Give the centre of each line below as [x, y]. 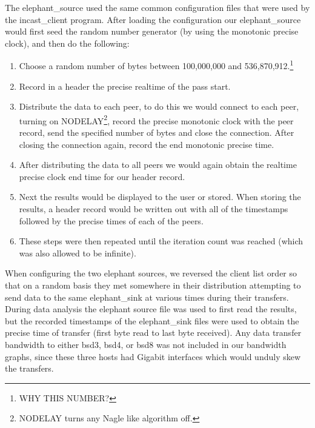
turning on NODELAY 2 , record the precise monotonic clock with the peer [156, 119]
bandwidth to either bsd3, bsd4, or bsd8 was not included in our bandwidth [146, 344]
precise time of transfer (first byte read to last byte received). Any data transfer [153, 333]
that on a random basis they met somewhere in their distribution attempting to [153, 285]
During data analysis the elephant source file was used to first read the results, [151, 309]
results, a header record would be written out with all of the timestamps [154, 209]
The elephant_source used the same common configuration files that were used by [157, 7]
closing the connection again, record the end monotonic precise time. [147, 144]
